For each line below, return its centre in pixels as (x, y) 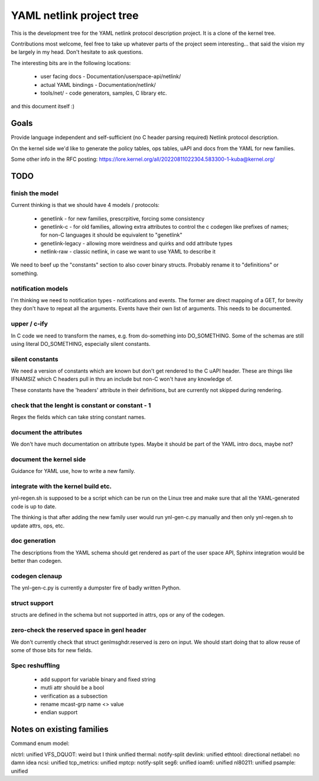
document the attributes (47, 432)
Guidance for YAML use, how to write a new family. (73, 471)
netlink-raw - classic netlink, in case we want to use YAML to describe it (128, 252)
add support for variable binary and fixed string (98, 679)
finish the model (35, 193)
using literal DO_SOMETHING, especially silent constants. (81, 343)
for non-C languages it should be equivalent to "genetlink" (111, 235)
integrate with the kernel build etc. (61, 487)
